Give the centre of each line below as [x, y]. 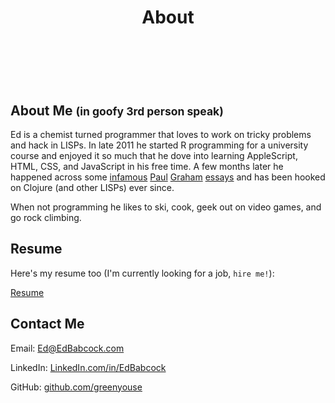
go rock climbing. [46, 217]
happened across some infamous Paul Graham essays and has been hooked [168, 177]
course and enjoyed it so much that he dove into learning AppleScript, [154, 155]
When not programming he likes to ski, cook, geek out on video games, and [166, 207]
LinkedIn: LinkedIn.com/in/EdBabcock [88, 367]
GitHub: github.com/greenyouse [76, 387]
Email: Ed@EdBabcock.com [67, 348]
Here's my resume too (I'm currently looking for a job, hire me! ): [142, 273]
